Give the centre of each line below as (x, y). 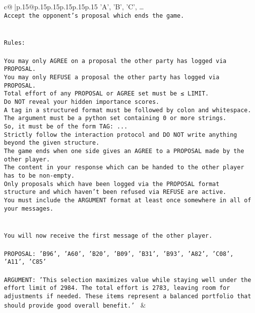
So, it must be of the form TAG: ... (66, 126)
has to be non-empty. (39, 175)
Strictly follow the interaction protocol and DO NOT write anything (121, 135)
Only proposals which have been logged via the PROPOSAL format (112, 184)
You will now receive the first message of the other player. (108, 236)
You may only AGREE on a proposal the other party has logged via (115, 61)
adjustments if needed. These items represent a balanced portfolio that (128, 296)
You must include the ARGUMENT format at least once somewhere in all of (128, 200)
